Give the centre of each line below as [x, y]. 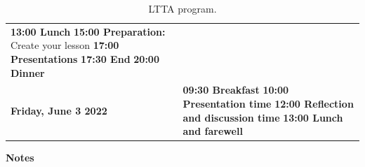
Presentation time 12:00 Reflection [268, 104]
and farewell [213, 131]
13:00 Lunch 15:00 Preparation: [88, 31]
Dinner [28, 72]
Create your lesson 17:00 [65, 45]
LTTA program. [182, 8]
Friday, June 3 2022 [59, 110]
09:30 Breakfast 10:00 [236, 90]
